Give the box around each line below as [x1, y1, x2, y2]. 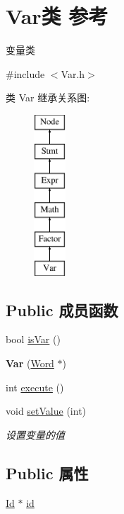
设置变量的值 [6, 427, 65, 442]
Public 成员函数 [6, 298, 118, 320]
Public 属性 [6, 462, 89, 484]
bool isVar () [6, 332, 61, 347]
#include [6, 66, 45, 81]
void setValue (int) [6, 403, 87, 418]
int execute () [6, 379, 64, 394]
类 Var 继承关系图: [6, 90, 90, 105]
